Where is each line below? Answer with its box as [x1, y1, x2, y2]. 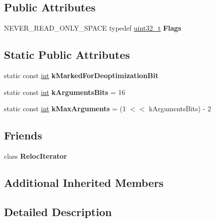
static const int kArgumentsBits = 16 [4, 87, 126, 97]
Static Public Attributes [4, 47, 130, 62]
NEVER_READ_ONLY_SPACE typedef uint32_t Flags [4, 23, 181, 33]
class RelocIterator [4, 150, 67, 161]
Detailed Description [4, 204, 112, 219]
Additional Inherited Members [4, 175, 164, 190]
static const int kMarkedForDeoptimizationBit [4, 70, 159, 80]
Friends [4, 128, 43, 143]
